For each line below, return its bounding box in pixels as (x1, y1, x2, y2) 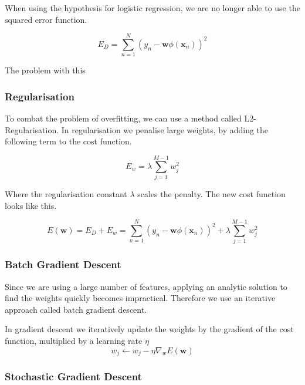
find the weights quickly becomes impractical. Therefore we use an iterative (5, 292, 276, 304)
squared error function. (5, 13, 87, 25)
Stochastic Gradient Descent (5, 369, 142, 383)
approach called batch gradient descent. (5, 303, 147, 315)
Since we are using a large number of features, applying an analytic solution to (5, 280, 287, 292)
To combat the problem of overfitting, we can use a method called (5, 112, 242, 124)
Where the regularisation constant (5, 188, 127, 200)
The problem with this (5, 64, 86, 76)
